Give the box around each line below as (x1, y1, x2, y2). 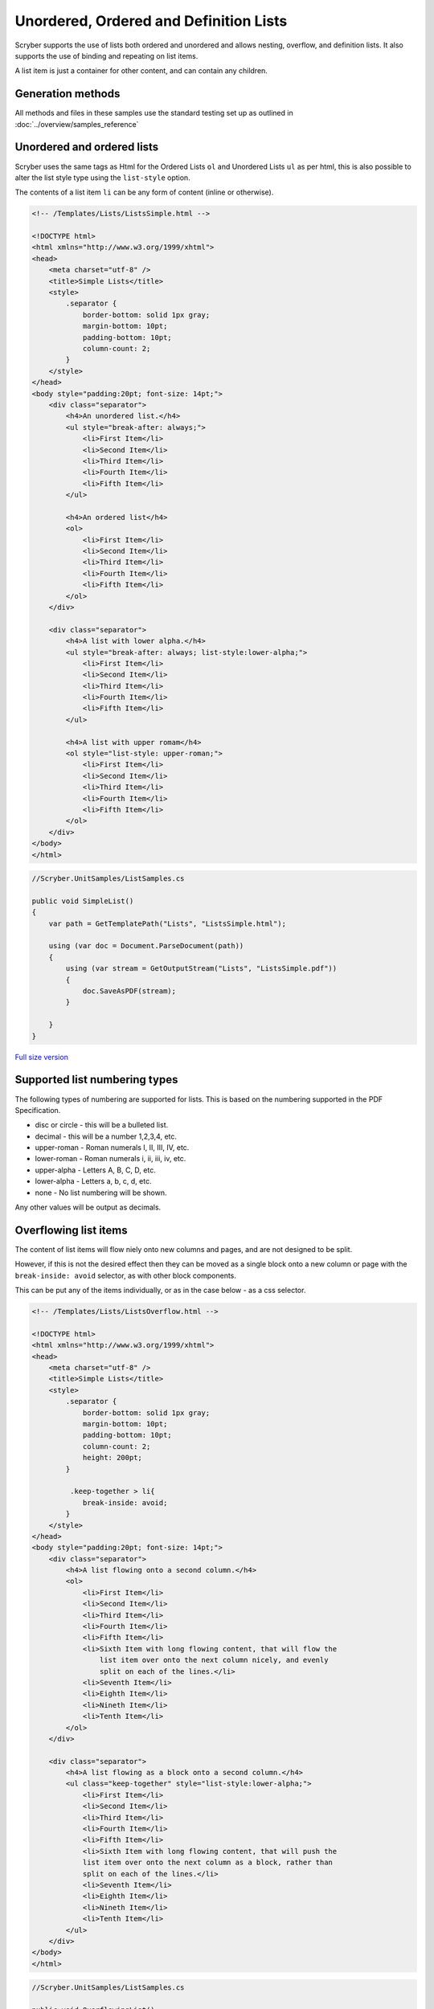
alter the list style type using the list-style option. (14, 173, 190, 182)
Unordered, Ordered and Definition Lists (14, 12, 288, 30)
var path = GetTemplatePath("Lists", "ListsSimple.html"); (48, 919, 287, 928)
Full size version (14, 1052, 68, 1062)
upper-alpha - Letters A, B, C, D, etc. (35, 1165, 156, 1175)
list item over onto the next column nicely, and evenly (99, 1655, 329, 1665)
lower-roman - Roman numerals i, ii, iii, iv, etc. (35, 1154, 186, 1164)
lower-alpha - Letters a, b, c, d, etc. (35, 1176, 152, 1186)
